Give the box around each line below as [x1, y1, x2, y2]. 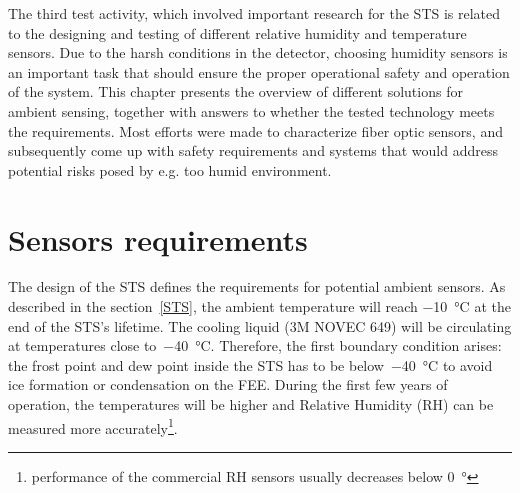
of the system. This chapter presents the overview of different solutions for [8, 81, 463, 102]
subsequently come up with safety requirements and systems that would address [8, 140, 498, 161]
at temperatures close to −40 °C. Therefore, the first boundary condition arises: [8, 335, 502, 356]
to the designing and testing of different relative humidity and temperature [8, 22, 467, 43]
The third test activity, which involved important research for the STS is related [8, 3, 501, 23]
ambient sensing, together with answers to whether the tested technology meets [8, 100, 495, 121]
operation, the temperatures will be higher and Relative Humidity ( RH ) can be [8, 394, 494, 415]
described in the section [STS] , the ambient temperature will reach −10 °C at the [8, 296, 511, 317]
